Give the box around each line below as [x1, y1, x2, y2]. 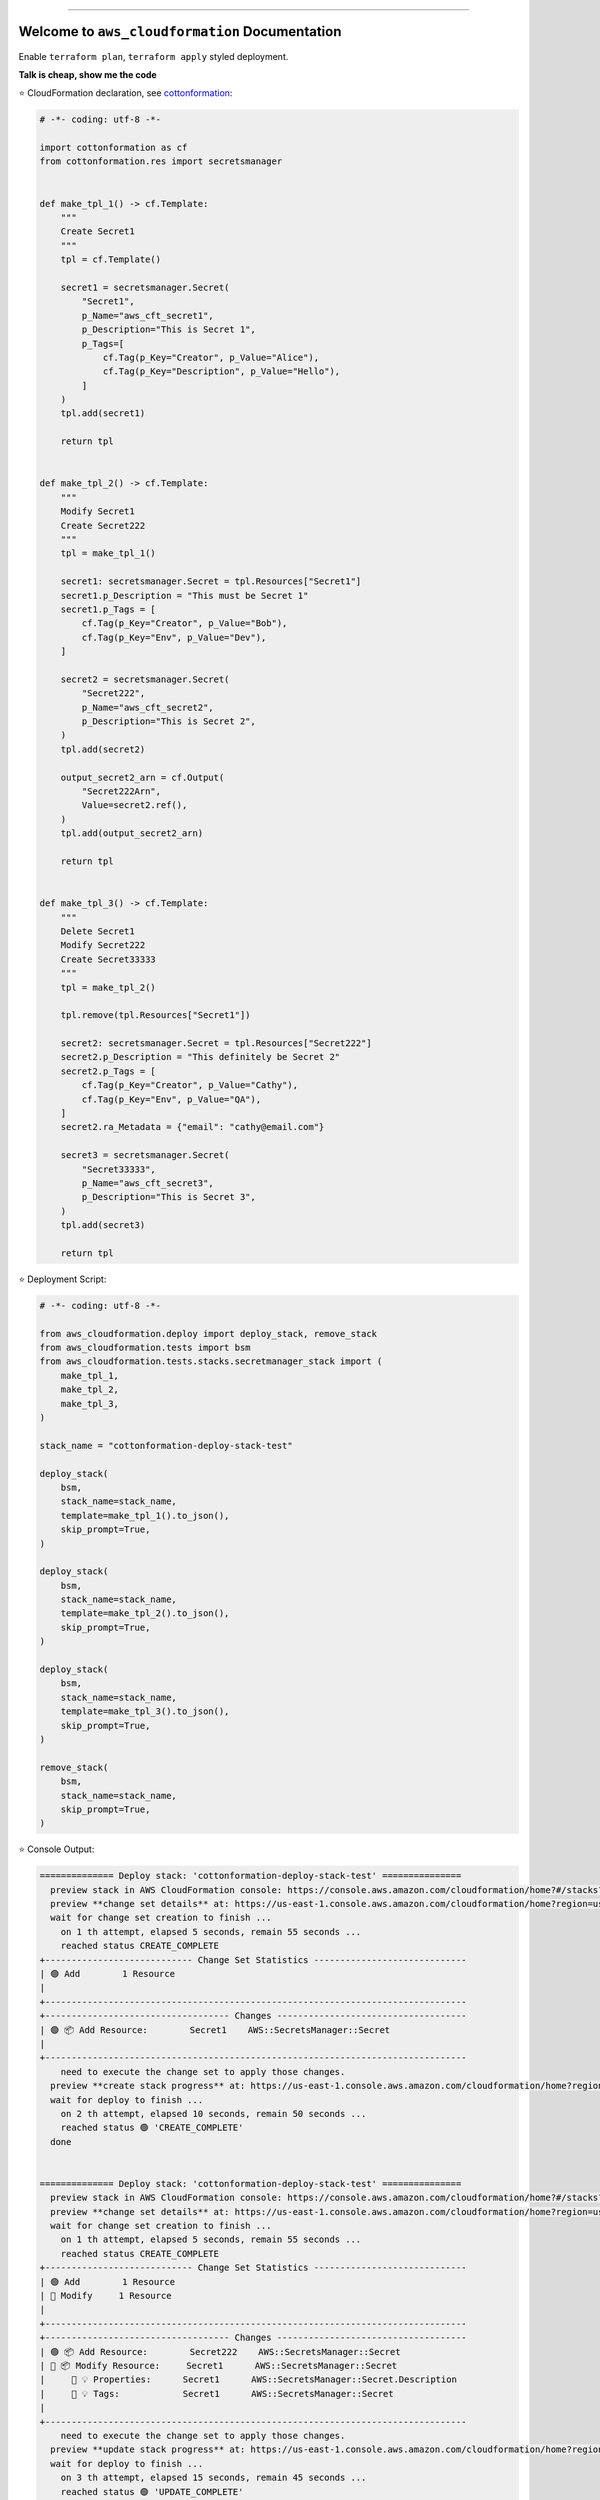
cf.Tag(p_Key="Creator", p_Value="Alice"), [102, 351, 320, 363]
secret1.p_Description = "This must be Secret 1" [60, 590, 309, 601]
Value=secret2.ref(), [81, 800, 188, 811]
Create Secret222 [60, 520, 146, 531]
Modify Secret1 [60, 506, 135, 517]
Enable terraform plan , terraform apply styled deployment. [18, 50, 289, 62]
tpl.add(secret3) [60, 1220, 146, 1231]
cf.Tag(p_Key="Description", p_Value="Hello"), [102, 366, 341, 377]
